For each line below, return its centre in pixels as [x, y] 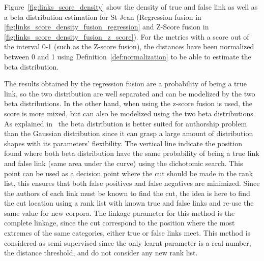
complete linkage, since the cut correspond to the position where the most [120, 223]
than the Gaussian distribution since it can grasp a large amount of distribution [129, 133]
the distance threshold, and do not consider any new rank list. [101, 253]
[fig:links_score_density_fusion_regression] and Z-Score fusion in [107, 27]
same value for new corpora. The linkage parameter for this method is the [120, 213]
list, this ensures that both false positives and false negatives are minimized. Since [132, 183]
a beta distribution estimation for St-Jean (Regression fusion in [103, 17]
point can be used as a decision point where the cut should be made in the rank [129, 173]
